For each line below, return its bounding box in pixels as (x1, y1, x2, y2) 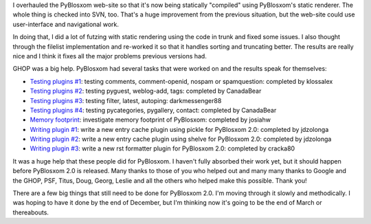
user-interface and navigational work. (12, 20, 120, 28)
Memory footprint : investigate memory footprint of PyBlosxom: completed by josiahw (30, 115, 271, 124)
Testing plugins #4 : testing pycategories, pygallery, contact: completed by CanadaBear (30, 106, 277, 114)
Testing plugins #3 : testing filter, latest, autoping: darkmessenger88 (30, 96, 222, 104)
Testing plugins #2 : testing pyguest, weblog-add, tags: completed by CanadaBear (30, 87, 262, 96)
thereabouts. (12, 208, 49, 216)
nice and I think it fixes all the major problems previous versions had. (12, 52, 207, 60)
